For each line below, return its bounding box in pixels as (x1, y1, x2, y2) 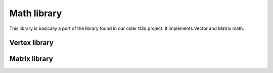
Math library (9, 8, 62, 19)
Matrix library (9, 55, 53, 63)
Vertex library (9, 39, 54, 47)
